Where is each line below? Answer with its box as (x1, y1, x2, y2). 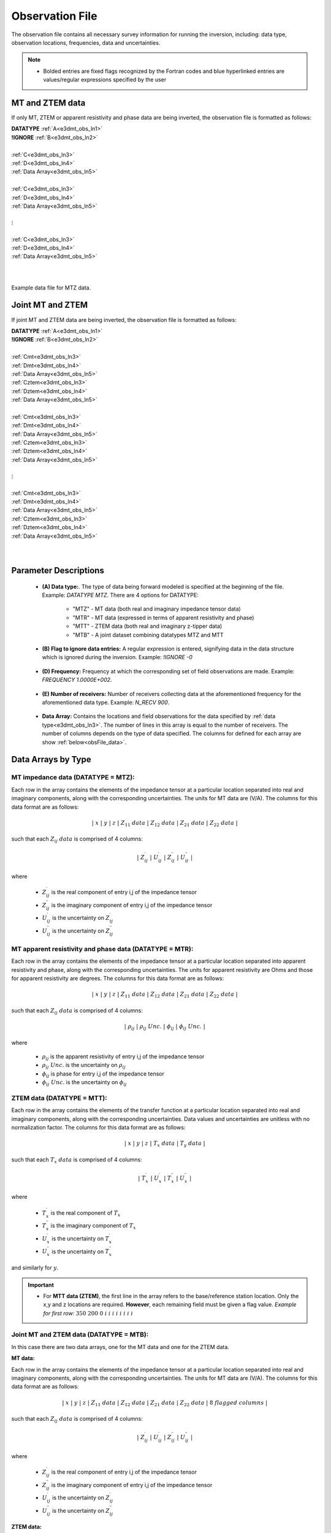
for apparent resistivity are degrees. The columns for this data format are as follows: (11, 975, 224, 982)
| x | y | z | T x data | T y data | (124, 1140, 205, 1149)
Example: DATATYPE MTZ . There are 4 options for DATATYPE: (42, 592, 199, 599)
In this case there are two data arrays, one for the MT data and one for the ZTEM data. (11, 1343, 230, 1350)
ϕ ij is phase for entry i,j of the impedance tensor (42, 1070, 165, 1079)
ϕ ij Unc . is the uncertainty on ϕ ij (42, 1079, 127, 1087)
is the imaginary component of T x (50, 1222, 136, 1231)
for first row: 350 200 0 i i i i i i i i (43, 1309, 134, 1317)
